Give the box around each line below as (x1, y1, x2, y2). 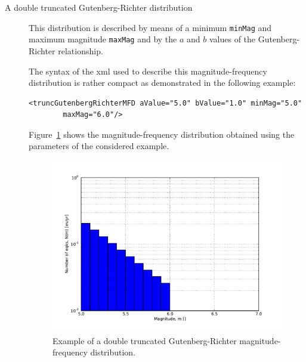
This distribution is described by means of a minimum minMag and (29, 21, 272, 33)
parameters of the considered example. (29, 140, 169, 152)
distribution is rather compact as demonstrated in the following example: (29, 76, 296, 89)
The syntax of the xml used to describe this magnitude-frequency (29, 64, 267, 77)
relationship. (58, 44, 103, 57)
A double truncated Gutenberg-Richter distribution (5, 1, 193, 13)
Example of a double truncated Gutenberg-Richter (52, 334, 237, 346)
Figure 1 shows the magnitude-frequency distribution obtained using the (29, 128, 295, 140)
